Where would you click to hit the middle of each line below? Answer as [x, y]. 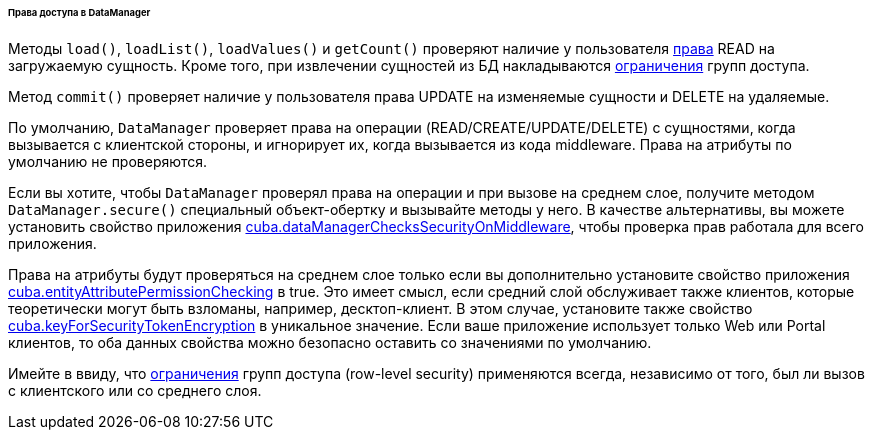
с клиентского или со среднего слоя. [135, 390]
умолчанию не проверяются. [108, 161]
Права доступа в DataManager [79, 12]
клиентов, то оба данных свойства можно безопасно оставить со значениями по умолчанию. [330, 342]
